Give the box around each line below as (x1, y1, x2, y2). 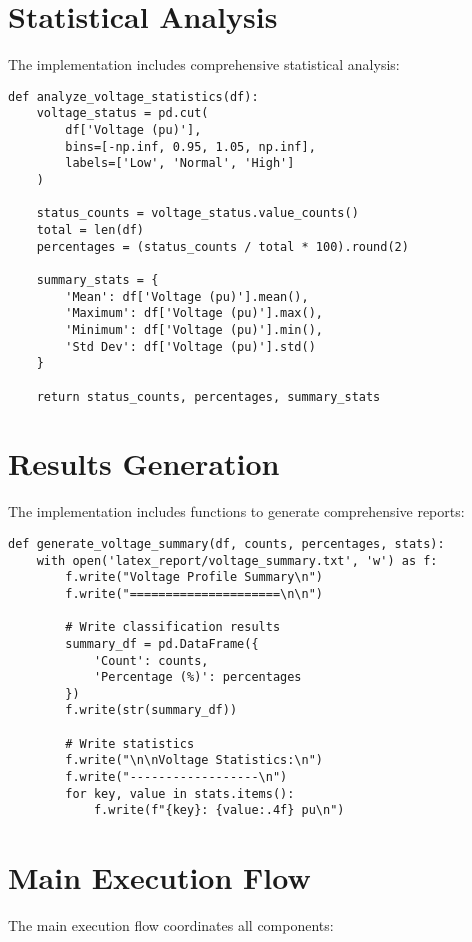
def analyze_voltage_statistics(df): (8, 89, 259, 104)
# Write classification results (65, 620, 281, 635)
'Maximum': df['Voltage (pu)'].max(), (65, 306, 323, 321)
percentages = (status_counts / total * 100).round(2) (36, 239, 409, 254)
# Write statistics (65, 736, 195, 751)
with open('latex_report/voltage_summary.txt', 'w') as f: (36, 553, 438, 568)
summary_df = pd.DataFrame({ (65, 636, 259, 651)
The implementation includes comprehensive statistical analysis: (8, 54, 400, 75)
